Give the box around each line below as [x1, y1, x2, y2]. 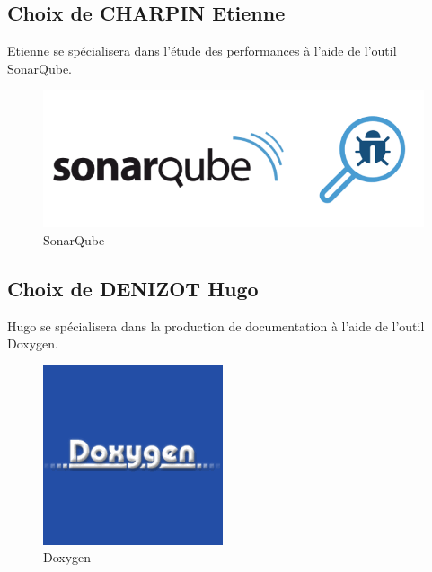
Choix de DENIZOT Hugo [7, 274, 259, 302]
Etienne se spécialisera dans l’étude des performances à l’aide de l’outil [7, 41, 397, 60]
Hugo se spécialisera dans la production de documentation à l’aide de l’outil [7, 316, 425, 335]
